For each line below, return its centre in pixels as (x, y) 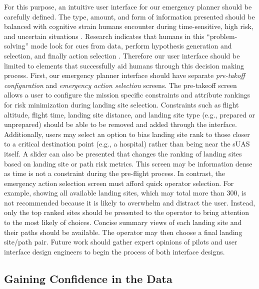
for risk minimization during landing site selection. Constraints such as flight (121, 104)
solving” (16, 46)
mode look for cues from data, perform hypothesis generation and (131, 46)
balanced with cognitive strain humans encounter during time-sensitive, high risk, (129, 26)
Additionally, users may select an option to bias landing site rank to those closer (127, 134)
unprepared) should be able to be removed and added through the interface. (120, 124)
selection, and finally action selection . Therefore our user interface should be (122, 55)
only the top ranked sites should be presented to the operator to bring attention (127, 212)
